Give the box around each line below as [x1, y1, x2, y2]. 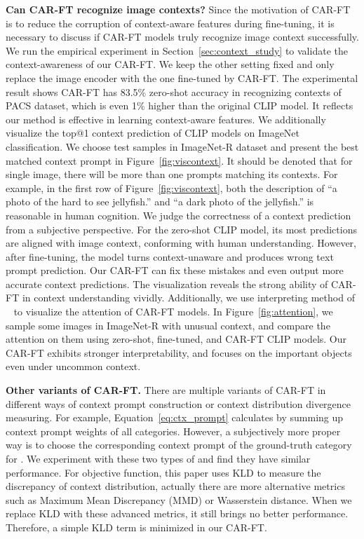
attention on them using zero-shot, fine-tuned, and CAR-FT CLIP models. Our [6, 332, 347, 346]
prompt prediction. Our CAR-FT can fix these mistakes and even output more [6, 263, 344, 278]
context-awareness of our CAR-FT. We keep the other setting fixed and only [6, 57, 335, 71]
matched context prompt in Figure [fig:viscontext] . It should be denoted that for [6, 153, 353, 168]
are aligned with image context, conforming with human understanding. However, [6, 236, 356, 250]
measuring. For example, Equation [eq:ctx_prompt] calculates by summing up [6, 410, 344, 425]
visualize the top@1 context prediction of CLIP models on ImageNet [6, 125, 300, 140]
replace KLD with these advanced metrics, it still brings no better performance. [6, 506, 349, 521]
